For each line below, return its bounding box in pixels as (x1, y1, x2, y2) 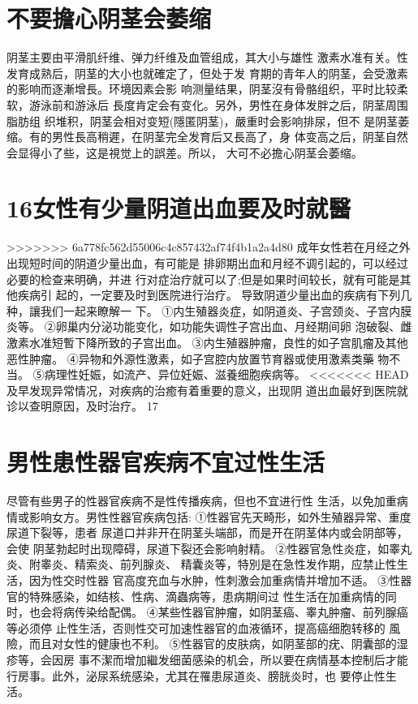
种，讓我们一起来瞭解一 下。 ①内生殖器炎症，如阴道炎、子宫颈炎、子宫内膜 (6, 302, 412, 319)
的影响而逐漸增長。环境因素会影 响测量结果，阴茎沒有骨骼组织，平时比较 (6, 80, 397, 97)
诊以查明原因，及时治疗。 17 (6, 397, 158, 414)
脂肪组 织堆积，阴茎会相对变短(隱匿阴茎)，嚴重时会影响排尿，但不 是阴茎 (6, 112, 399, 129)
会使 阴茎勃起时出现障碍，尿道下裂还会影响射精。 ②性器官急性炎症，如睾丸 (6, 539, 412, 556)
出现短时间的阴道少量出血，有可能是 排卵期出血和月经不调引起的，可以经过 (6, 255, 408, 271)
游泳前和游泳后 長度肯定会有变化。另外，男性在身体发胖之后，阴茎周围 (28, 96, 408, 113)
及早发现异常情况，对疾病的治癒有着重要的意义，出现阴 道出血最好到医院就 (6, 381, 408, 398)
